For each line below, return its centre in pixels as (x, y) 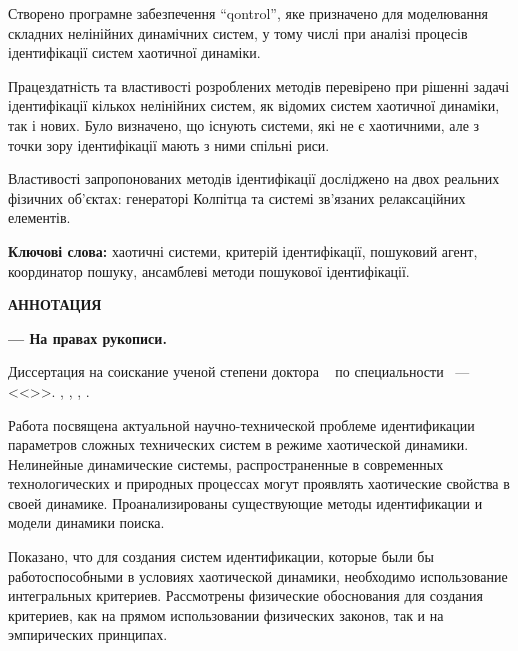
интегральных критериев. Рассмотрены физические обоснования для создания (245, 595)
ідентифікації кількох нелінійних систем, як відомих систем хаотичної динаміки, (254, 105)
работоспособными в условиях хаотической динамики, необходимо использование (258, 575)
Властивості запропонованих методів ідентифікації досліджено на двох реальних (254, 178)
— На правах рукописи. (87, 337)
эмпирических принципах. (88, 634)
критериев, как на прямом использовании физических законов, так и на (226, 614)
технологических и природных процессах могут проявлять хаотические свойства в (259, 483)
